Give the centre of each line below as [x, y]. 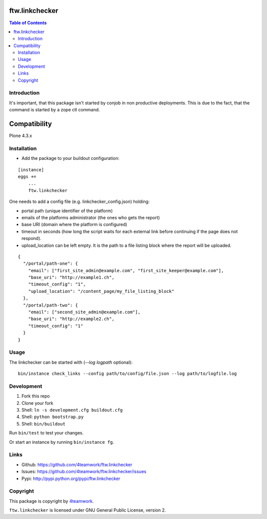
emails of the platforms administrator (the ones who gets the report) [91, 217]
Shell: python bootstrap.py [53, 417]
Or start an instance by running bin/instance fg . [62, 442]
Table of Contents [28, 23]
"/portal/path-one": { [50, 264]
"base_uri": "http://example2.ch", [71, 319]
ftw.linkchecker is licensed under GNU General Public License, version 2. [88, 510]
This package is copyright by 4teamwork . [51, 501]
